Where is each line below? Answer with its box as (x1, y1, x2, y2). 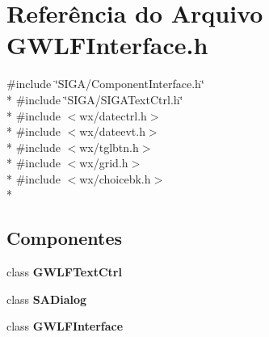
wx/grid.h (79, 154, 128, 171)
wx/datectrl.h (79, 107, 147, 124)
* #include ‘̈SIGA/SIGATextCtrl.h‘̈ (6, 91, 183, 107)
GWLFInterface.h (6, 28, 208, 61)
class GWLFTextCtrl (6, 263, 122, 280)
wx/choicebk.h (79, 170, 151, 187)
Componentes (6, 225, 123, 251)
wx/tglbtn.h (79, 138, 139, 155)
